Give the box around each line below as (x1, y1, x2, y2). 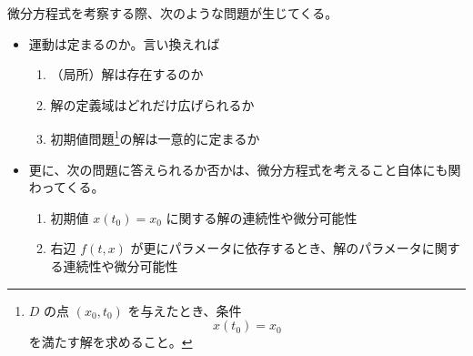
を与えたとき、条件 (127, 300, 242, 320)
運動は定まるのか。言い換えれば (28, 34, 220, 53)
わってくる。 (28, 178, 105, 197)
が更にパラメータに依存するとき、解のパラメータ (130, 239, 422, 258)
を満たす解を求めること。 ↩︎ (28, 332, 193, 351)
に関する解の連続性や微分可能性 (166, 208, 357, 227)
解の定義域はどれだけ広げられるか (50, 95, 255, 114)
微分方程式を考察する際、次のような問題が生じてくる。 (7, 4, 338, 22)
